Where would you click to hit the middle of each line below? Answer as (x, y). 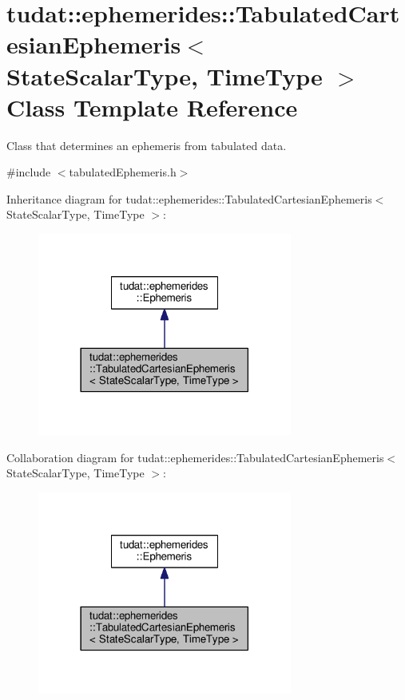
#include (29, 172)
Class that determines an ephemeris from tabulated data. (147, 145)
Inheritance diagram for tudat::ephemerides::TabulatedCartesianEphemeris (189, 198)
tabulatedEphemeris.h (123, 172)
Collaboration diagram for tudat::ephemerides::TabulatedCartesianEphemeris (195, 457)
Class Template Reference (152, 107)
